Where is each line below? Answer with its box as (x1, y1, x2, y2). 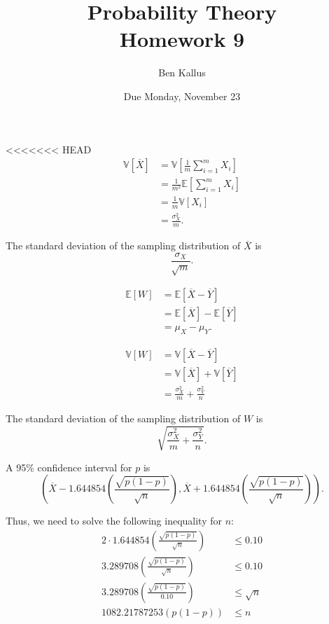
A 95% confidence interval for (6, 459, 132, 474)
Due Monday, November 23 (123, 88, 241, 103)
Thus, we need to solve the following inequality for (6, 513, 222, 528)
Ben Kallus (158, 65, 206, 80)
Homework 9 (119, 25, 245, 53)
